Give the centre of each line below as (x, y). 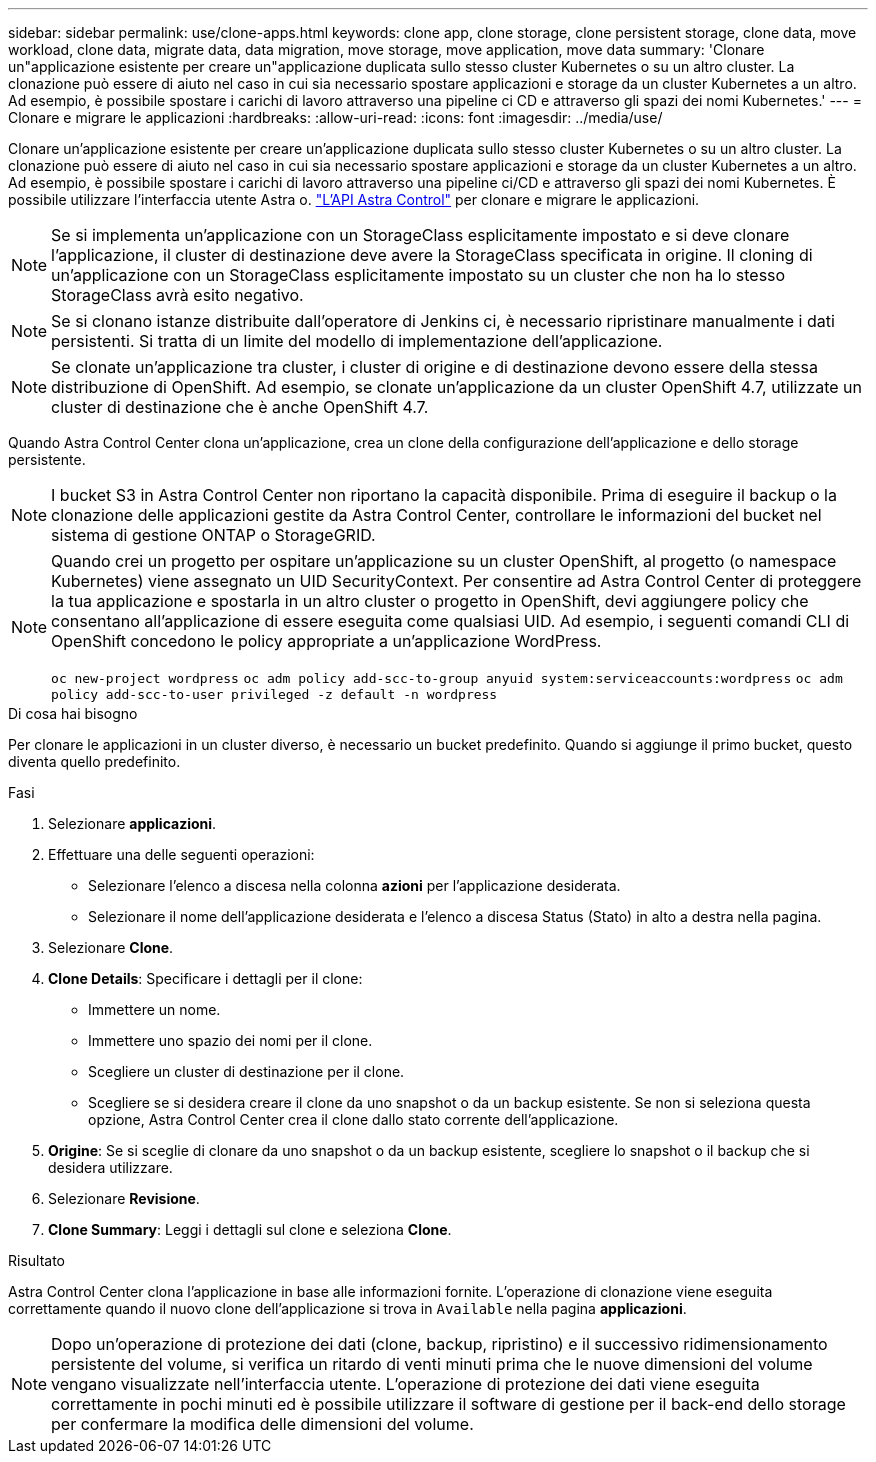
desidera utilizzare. (110, 1167)
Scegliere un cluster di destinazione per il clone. (246, 1071)
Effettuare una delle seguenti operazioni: (181, 854)
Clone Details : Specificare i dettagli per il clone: (205, 978)
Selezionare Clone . (111, 947)
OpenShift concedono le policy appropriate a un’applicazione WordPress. (326, 641)
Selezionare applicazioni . (132, 823)
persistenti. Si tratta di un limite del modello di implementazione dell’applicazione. (357, 341)
